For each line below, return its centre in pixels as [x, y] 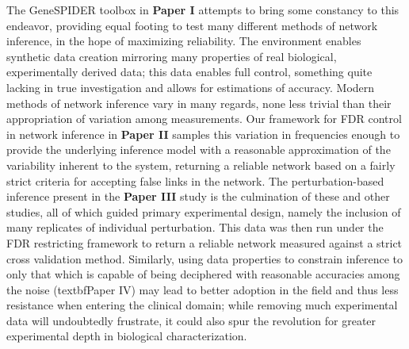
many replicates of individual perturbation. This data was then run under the [195, 227]
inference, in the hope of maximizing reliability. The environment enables [184, 41]
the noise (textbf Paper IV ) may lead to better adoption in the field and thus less [203, 289]
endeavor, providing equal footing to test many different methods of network [192, 25]
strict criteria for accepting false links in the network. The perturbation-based [195, 180]
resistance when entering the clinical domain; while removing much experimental [202, 305]
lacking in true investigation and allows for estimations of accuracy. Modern [191, 87]
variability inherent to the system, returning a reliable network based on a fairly [201, 165]
